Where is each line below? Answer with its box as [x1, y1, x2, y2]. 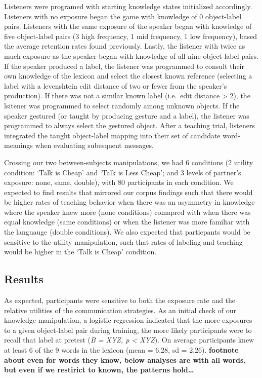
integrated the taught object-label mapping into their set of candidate [4, 130, 221, 140]
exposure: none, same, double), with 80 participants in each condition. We [4, 177, 234, 187]
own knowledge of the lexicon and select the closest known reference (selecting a [4, 70, 252, 81]
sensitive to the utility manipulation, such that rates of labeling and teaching [4, 236, 243, 247]
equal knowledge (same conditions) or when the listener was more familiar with [4, 216, 250, 227]
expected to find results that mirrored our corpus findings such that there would [4, 186, 253, 197]
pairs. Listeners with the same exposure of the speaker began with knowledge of [4, 21, 252, 31]
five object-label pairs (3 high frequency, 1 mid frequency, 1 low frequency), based [4, 30, 257, 41]
